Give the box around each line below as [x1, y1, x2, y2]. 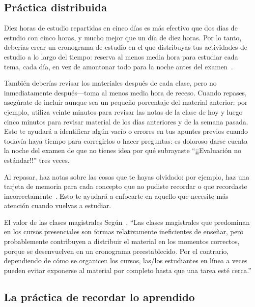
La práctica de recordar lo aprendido [4, 289, 195, 304]
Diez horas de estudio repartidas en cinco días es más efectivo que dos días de [4, 23, 238, 33]
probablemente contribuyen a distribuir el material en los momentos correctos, [4, 236, 240, 246]
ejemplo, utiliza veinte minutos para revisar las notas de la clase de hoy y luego [4, 106, 243, 117]
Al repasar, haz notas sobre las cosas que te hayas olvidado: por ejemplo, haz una [4, 171, 250, 182]
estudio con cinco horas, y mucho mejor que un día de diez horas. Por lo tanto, [4, 32, 242, 42]
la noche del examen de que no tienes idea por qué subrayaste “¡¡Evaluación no [4, 145, 242, 155]
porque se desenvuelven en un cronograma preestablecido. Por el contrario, [4, 246, 229, 256]
